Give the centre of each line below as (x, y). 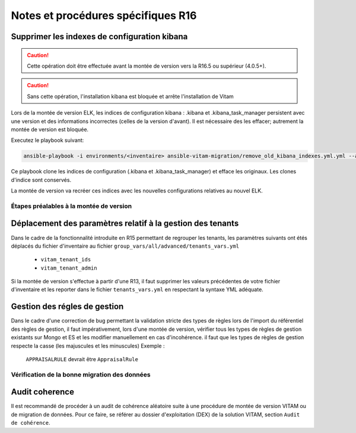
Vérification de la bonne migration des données (81, 374)
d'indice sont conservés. (41, 180)
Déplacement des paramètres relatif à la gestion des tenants (125, 224)
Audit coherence (42, 392)
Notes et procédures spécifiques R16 (104, 15)
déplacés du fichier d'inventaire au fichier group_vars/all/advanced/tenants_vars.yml (125, 246)
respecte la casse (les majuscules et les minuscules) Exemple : (88, 346)
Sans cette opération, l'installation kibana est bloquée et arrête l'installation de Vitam (130, 96)
